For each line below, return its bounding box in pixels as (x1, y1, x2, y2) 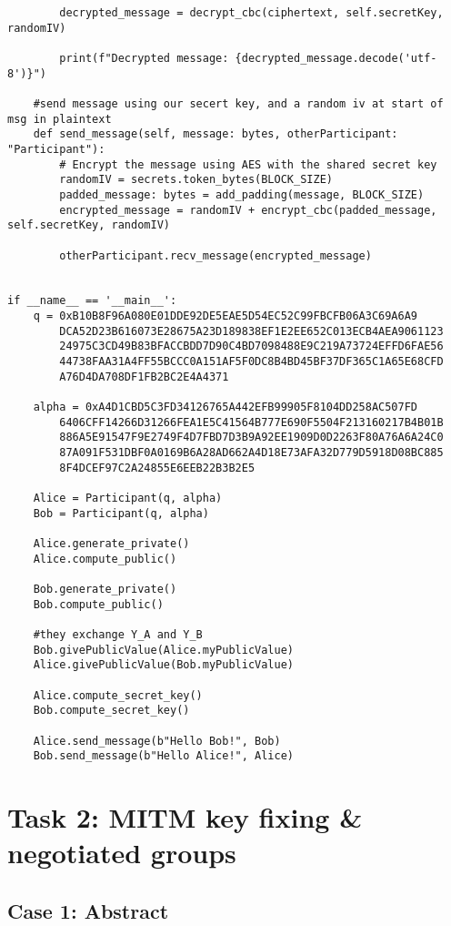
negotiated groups (7, 834, 236, 871)
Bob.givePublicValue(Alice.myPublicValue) (33, 643, 294, 656)
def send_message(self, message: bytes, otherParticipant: (33, 127, 398, 141)
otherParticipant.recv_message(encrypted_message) (59, 249, 372, 262)
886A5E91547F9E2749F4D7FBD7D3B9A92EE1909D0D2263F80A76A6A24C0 (59, 431, 444, 444)
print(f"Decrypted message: (59, 51, 229, 65)
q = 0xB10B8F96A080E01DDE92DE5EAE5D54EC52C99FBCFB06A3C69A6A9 (33, 310, 418, 323)
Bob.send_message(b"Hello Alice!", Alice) (33, 749, 294, 763)
